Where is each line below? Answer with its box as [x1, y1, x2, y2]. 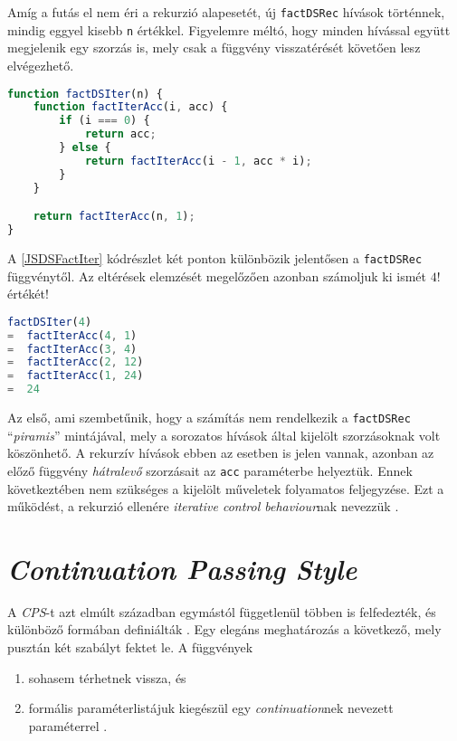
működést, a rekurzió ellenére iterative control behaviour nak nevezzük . [7, 497, 399, 516]
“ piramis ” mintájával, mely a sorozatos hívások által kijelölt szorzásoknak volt [7, 425, 441, 444]
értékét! [7, 284, 49, 303]
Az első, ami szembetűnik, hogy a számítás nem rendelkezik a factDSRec [7, 408, 411, 426]
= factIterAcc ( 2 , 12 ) [7, 356, 144, 369]
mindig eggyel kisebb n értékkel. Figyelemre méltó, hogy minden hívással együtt [7, 20, 451, 39]
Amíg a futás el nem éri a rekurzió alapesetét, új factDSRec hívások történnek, [7, 3, 445, 21]
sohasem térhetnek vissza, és [28, 668, 186, 687]
